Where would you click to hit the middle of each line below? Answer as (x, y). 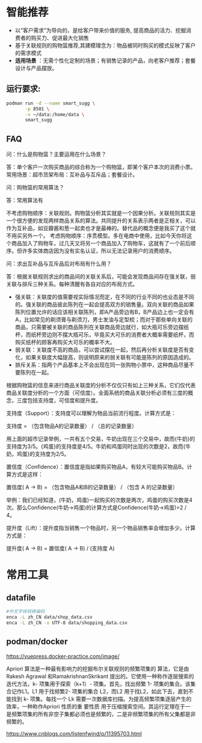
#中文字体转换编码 (26, 612)
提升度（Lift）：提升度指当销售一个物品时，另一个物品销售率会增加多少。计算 (101, 528)
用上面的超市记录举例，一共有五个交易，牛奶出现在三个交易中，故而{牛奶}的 (101, 439)
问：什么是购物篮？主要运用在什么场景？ (56, 154)
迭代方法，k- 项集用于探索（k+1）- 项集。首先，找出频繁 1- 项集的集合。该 (98, 684)
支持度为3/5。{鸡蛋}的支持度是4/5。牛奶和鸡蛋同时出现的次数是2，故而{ (96, 446)
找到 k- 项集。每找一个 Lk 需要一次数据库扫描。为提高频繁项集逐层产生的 (101, 699)
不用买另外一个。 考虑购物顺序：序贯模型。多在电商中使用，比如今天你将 (96, 236)
